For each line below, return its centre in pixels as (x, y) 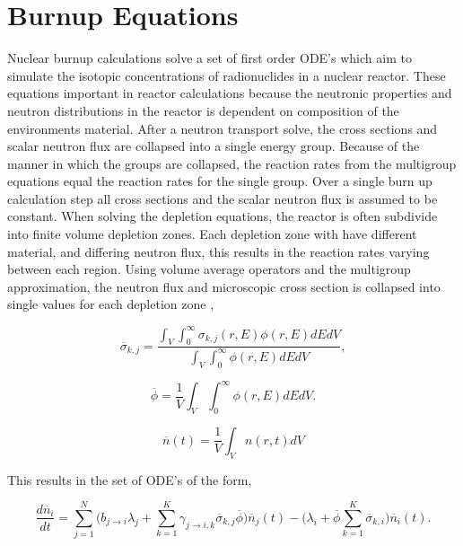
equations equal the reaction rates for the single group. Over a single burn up (220, 181)
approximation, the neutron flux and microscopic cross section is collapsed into (224, 286)
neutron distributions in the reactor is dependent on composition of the (203, 110)
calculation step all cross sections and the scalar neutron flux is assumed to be (223, 198)
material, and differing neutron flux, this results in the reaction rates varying (218, 251)
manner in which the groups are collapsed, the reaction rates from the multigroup (232, 163)
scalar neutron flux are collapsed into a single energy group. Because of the (214, 146)
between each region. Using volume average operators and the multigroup (209, 269)
